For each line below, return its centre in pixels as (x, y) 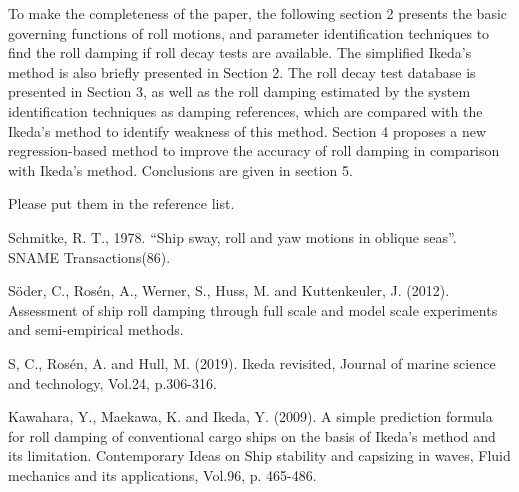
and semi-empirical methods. (96, 329)
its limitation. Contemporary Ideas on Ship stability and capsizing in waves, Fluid (259, 455)
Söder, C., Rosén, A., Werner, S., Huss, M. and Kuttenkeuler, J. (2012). (229, 290)
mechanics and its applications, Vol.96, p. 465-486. (162, 474)
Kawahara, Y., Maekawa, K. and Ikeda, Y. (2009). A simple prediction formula (250, 416)
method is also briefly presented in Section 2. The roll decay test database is (242, 71)
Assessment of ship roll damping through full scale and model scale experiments (253, 309)
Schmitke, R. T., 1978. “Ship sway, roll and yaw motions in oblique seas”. (232, 236)
